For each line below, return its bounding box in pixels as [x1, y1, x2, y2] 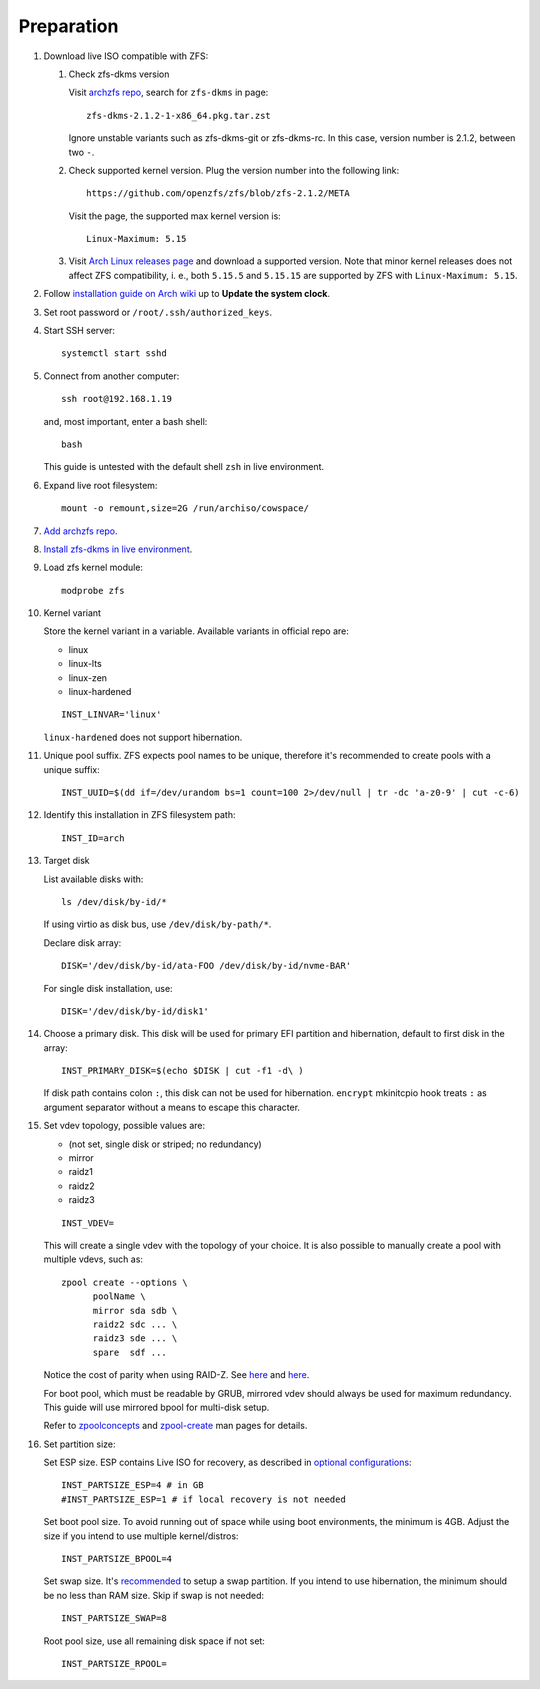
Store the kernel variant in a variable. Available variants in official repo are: [43, 625, 350, 637]
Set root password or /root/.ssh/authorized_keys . [43, 306, 273, 318]
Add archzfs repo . [43, 525, 119, 537]
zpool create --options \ [61, 1276, 189, 1288]
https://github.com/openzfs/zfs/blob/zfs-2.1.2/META [86, 188, 350, 199]
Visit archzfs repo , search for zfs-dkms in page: [68, 86, 269, 99]
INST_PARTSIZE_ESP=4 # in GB [61, 1480, 204, 1491]
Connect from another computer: [43, 370, 180, 382]
